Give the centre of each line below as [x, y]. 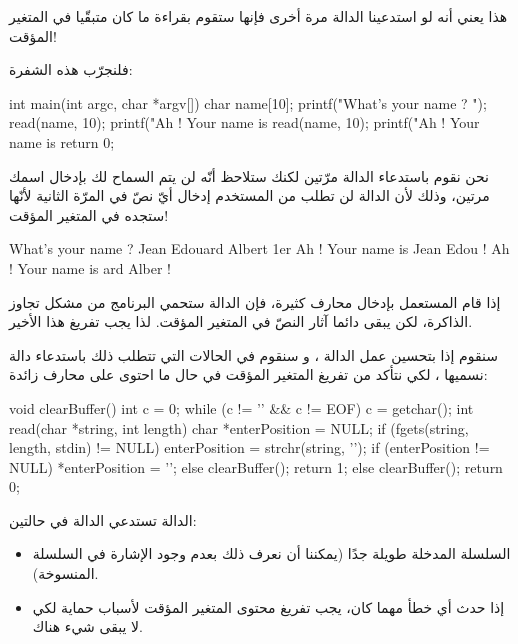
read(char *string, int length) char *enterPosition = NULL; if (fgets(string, [239, 427]
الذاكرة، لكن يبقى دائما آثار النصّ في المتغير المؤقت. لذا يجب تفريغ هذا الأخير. [241, 321]
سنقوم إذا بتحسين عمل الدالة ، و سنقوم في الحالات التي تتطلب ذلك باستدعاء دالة [254, 354]
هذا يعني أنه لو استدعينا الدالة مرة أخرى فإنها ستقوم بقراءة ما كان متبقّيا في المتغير [258, 16]
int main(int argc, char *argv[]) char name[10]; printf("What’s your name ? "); [248, 102]
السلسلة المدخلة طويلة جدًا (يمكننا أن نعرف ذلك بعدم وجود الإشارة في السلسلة [271, 553]
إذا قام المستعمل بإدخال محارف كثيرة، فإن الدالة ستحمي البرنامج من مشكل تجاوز [255, 301]
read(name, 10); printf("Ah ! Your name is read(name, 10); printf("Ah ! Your [244, 122]
